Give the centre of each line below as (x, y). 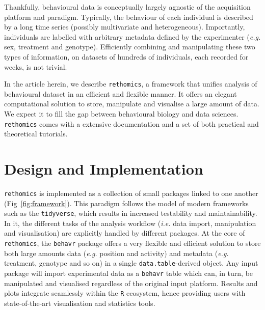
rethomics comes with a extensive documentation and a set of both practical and (131, 123)
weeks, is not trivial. (36, 66)
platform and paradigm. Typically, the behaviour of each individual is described (129, 17)
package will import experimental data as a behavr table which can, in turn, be (129, 273)
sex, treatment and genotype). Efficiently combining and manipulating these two (130, 47)
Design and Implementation (104, 169)
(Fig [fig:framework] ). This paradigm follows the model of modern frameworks (126, 203)
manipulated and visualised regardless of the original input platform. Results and (131, 283)
